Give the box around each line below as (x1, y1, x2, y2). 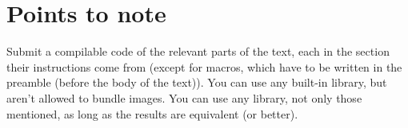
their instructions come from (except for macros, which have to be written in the (6, 58, 402, 75)
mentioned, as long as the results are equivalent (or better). (6, 105, 298, 122)
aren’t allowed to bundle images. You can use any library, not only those (6, 89, 362, 106)
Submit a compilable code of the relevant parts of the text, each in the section (6, 43, 390, 60)
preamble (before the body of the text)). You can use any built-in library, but (6, 74, 387, 91)
